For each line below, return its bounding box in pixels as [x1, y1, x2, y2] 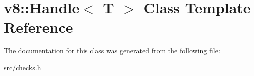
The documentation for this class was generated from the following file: [4, 45, 220, 56]
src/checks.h [4, 62, 41, 72]
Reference [4, 17, 73, 37]
